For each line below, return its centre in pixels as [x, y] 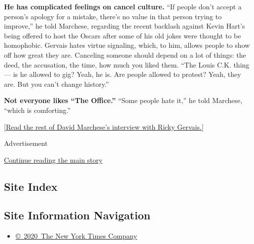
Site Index [31, 186]
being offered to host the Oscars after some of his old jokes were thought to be [123, 35]
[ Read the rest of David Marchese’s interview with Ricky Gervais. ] [104, 126]
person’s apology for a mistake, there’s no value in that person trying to [113, 16]
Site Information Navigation [77, 215]
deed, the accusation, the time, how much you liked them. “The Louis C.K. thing [127, 64]
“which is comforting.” [37, 110]
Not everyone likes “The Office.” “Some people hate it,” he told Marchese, [123, 100]
